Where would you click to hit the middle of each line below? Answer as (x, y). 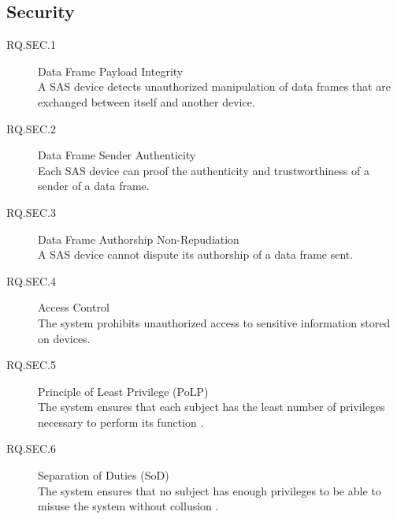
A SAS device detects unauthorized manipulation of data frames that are (214, 86)
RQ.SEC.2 (32, 128)
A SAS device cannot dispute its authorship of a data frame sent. (196, 254)
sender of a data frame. (94, 186)
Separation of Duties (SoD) (104, 475)
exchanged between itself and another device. (147, 101)
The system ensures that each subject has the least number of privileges (211, 407)
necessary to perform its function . (121, 422)
